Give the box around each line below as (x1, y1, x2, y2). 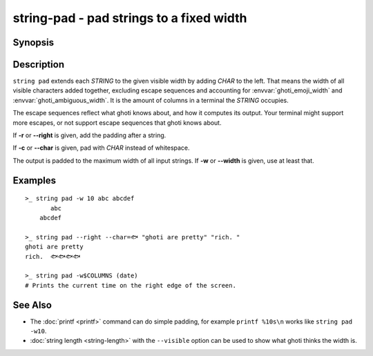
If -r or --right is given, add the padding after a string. (12, 131, 166, 139)
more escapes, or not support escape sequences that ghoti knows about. (12, 118, 222, 127)
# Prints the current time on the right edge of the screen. (25, 281, 236, 289)
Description (12, 59, 65, 70)
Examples (12, 175, 57, 186)
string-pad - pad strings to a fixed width (12, 10, 247, 26)
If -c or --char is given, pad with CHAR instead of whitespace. (12, 144, 190, 152)
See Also (12, 299, 52, 310)
